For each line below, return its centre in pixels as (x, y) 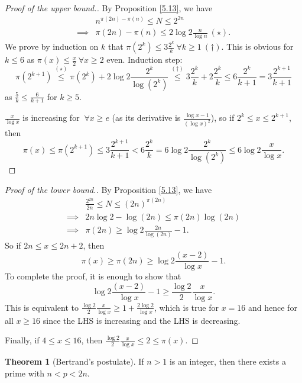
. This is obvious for (257, 46)
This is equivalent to (42, 307)
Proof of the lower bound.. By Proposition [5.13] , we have (108, 189)
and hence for (272, 307)
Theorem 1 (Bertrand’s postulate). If (74, 361)
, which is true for (186, 307)
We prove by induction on (52, 46)
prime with (25, 373)
